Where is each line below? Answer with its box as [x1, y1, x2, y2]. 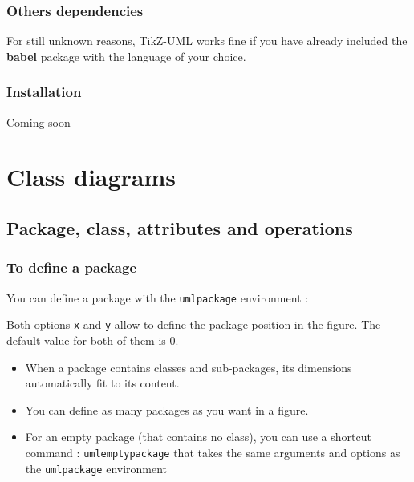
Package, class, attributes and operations [6, 215, 353, 240]
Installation [6, 82, 82, 102]
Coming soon [6, 113, 71, 130]
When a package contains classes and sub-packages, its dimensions [25, 358, 352, 375]
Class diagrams [6, 160, 177, 193]
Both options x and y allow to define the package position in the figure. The [6, 316, 381, 333]
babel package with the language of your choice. [6, 47, 246, 64]
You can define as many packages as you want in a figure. [25, 401, 309, 418]
